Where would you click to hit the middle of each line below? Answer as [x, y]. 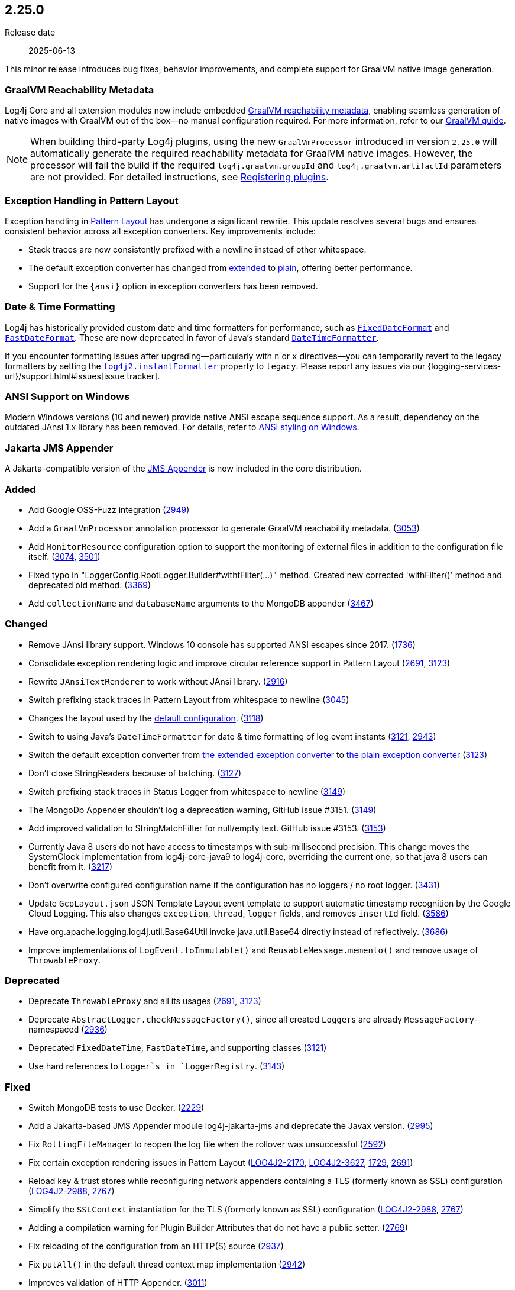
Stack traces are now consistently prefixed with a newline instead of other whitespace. [197, 249]
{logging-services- [464, 366]
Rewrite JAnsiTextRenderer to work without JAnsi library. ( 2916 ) [158, 681]
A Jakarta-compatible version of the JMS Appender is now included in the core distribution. [183, 469]
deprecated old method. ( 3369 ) [90, 585]
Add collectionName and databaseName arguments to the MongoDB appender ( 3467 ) [201, 603]
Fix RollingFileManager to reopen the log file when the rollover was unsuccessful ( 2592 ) [207, 1144]
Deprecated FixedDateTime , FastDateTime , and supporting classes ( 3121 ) [178, 1048]
